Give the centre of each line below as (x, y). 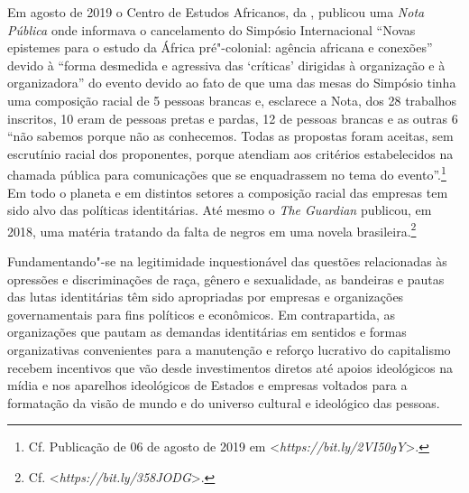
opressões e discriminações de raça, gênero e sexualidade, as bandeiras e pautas (226, 279)
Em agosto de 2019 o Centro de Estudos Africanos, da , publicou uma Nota (216, 12)
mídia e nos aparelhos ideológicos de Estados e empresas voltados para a (207, 385)
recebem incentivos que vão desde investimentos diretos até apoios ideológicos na (230, 367)
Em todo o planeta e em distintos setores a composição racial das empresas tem (228, 192)
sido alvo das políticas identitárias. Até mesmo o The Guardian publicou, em (220, 210)
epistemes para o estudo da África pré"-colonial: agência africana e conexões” (220, 47)
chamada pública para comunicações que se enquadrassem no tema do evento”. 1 (227, 173)
